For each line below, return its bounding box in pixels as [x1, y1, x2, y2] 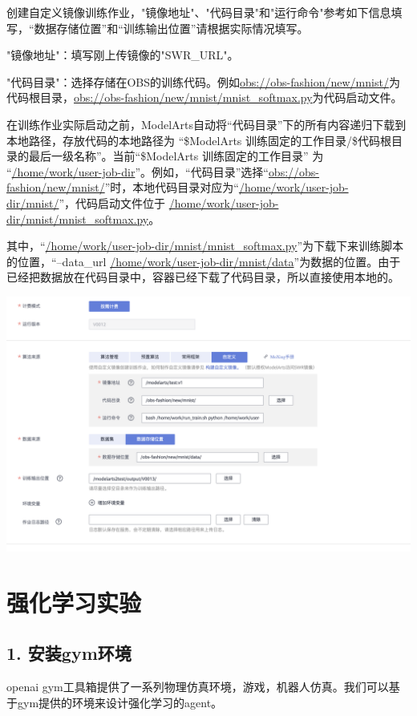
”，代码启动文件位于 [59, 194, 166, 211]
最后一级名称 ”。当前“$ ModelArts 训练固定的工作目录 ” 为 [28, 148, 324, 164]
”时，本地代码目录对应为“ [104, 179, 239, 196]
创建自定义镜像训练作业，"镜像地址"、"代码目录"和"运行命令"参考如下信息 [6, 4, 391, 20]
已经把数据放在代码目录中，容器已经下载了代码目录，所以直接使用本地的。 [6, 269, 399, 285]
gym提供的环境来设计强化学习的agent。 [17, 694, 223, 710]
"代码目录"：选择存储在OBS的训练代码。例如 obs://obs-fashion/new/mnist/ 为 [6, 73, 400, 90]
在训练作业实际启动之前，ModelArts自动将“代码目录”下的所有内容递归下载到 [6, 115, 407, 132]
